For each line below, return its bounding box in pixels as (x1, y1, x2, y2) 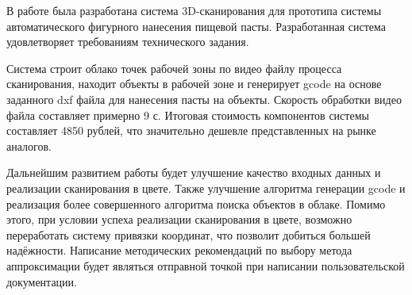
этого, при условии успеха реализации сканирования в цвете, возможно (6, 211, 352, 228)
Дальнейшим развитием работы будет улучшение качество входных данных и (6, 164, 381, 181)
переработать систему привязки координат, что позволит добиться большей (6, 226, 371, 243)
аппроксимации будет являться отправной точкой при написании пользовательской (6, 257, 405, 274)
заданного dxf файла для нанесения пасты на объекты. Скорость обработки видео (6, 90, 402, 107)
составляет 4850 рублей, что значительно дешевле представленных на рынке (6, 122, 376, 139)
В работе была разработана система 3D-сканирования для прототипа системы (6, 2, 382, 18)
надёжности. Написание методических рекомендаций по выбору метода (6, 242, 352, 259)
